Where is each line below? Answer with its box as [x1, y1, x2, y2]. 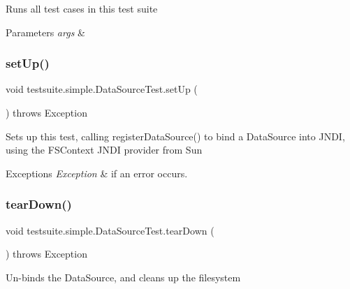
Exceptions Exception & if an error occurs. [6, 165, 188, 180]
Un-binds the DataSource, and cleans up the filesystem [6, 269, 241, 284]
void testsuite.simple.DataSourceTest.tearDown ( [6, 223, 214, 237]
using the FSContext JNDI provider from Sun [6, 142, 203, 157]
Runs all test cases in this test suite [6, 1, 158, 15]
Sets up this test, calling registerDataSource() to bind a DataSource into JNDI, [6, 128, 345, 143]
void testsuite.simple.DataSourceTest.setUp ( [6, 82, 198, 96]
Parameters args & [6, 24, 85, 39]
